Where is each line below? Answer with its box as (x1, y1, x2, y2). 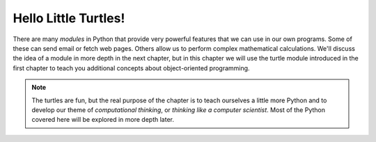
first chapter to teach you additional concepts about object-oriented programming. (13, 63, 250, 72)
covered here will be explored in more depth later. (31, 116, 174, 124)
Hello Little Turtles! (13, 10, 125, 26)
